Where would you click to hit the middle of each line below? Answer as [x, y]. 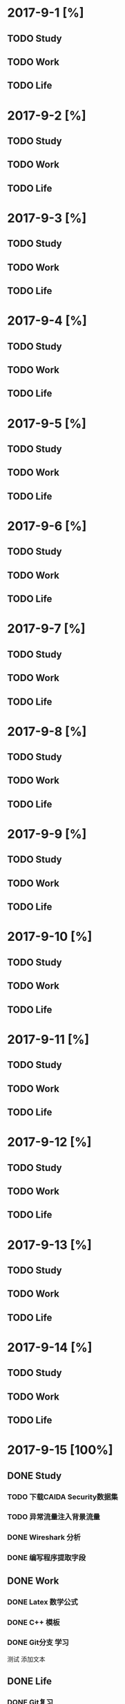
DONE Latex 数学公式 [42, 1602]
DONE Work [33, 1581]
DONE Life [30, 1681]
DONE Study [35, 1476]
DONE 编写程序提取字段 [47, 1558]
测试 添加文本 [26, 1659]
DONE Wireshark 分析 [44, 1537]
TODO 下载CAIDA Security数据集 [63, 1497]
